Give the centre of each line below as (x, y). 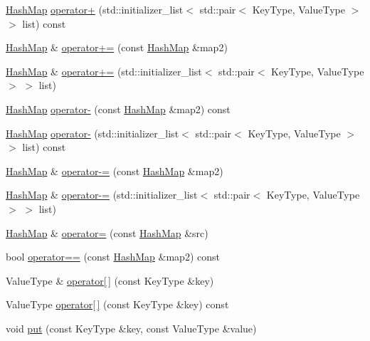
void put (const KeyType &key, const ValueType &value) (131, 328)
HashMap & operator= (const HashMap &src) (107, 232)
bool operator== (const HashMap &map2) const (113, 257)
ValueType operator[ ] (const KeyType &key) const (117, 304)
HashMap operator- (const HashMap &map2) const (118, 109)
